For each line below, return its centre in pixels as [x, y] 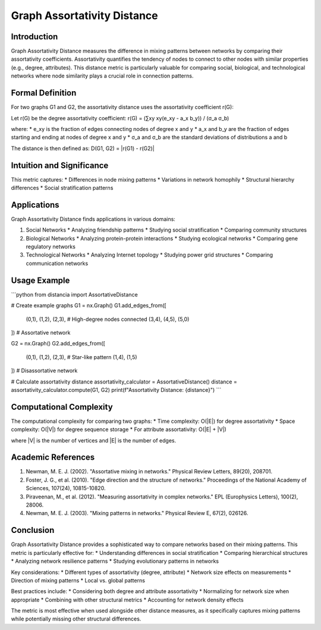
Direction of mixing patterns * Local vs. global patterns [78, 580]
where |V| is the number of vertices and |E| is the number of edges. [94, 440]
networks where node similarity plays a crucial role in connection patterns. [102, 76]
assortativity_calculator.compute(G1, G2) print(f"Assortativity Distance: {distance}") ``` [116, 389]
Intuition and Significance [60, 165]
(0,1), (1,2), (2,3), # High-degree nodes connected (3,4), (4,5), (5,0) [108, 319]
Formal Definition [44, 93]
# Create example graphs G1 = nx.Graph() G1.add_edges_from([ [89, 305]
